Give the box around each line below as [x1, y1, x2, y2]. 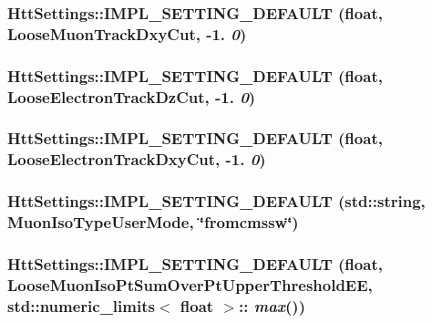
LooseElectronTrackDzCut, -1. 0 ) [7, 85, 256, 108]
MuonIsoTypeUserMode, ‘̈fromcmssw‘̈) [7, 211, 299, 234]
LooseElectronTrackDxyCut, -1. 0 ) [7, 148, 266, 171]
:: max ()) [239, 294, 305, 317]
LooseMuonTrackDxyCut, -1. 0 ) [7, 22, 247, 45]
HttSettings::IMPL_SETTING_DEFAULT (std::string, [7, 190, 426, 213]
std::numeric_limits [7, 294, 155, 317]
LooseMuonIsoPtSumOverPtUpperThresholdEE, [7, 273, 373, 296]
